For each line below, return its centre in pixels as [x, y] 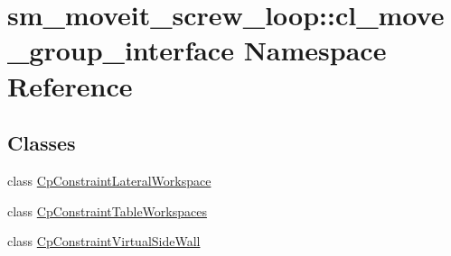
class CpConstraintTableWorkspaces [107, 210]
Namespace [315, 50]
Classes [42, 143]
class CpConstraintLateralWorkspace [109, 180]
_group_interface [121, 50]
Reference [70, 85]
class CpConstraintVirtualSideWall [104, 241]
